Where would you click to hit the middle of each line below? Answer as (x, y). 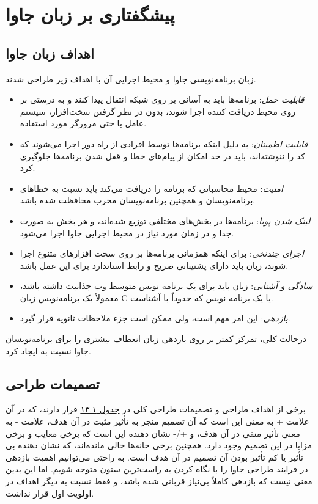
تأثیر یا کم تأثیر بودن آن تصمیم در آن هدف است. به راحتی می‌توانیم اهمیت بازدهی (155, 457)
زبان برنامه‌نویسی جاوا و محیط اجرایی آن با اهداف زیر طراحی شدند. (131, 79)
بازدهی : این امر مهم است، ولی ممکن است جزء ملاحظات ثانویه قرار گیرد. (155, 318)
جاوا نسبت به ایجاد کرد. (48, 350)
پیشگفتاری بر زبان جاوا (90, 14)
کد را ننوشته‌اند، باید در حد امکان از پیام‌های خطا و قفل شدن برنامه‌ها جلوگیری (163, 155)
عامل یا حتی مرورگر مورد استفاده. (83, 123)
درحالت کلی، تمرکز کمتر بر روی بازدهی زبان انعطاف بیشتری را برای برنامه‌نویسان (156, 339)
